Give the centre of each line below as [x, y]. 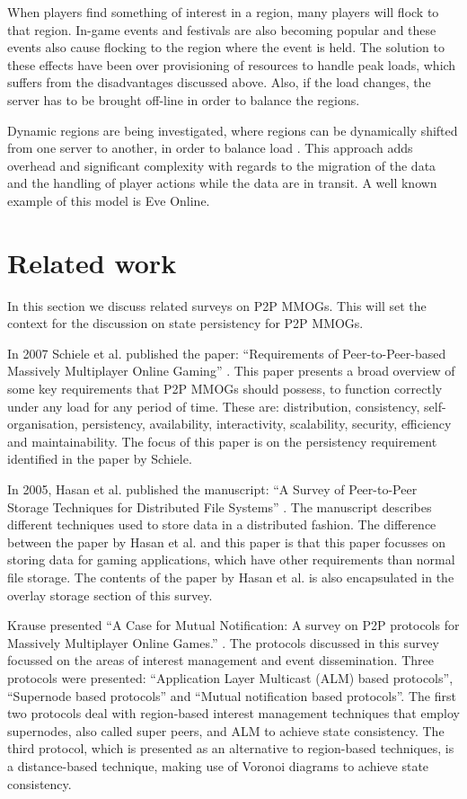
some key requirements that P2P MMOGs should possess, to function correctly [225, 389]
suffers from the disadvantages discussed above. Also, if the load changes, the [219, 82]
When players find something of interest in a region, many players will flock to [223, 12]
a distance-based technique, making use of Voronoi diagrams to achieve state [218, 765]
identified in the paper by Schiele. [100, 459]
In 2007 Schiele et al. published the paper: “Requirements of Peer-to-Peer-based [227, 353]
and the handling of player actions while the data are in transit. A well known [222, 183]
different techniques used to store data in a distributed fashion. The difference [222, 524]
